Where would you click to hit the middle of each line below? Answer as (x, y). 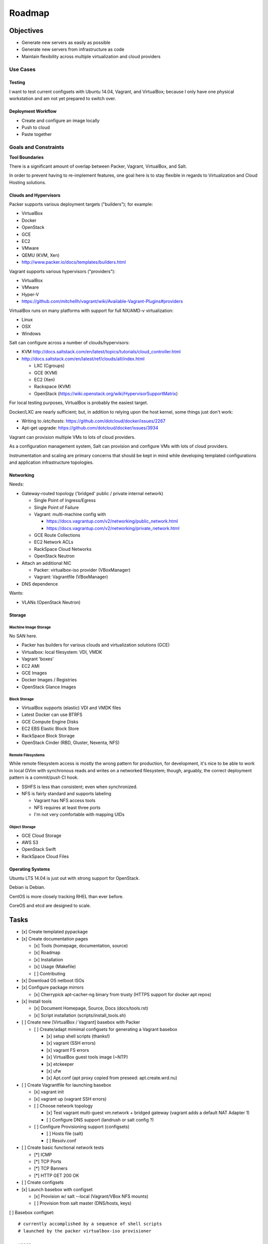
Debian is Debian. (27, 887)
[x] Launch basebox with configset (57, 1189)
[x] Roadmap (47, 952)
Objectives (26, 31)
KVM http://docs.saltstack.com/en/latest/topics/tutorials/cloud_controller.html (101, 352)
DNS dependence (40, 584)
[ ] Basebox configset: (32, 1212)
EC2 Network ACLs (54, 542)
